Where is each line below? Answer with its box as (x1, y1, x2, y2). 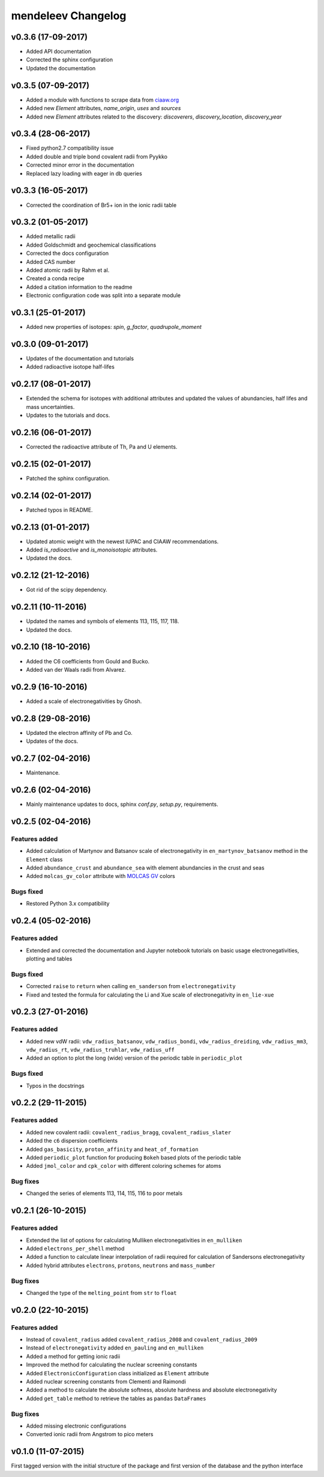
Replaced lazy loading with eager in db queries (26, 170, 142, 177)
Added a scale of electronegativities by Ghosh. (26, 698, 142, 705)
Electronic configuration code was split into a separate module (26, 292, 181, 299)
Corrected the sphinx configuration (26, 56, 113, 63)
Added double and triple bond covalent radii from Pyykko (26, 153, 168, 160)
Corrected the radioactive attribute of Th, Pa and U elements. (26, 443, 178, 450)
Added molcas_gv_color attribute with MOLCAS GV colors (26, 873, 175, 880)
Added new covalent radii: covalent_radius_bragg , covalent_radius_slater (26, 1128, 232, 1136)
